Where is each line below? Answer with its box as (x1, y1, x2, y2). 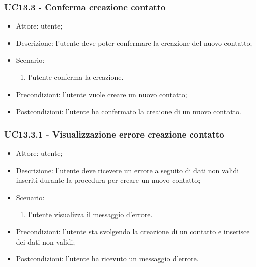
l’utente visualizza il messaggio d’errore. (28, 209, 153, 220)
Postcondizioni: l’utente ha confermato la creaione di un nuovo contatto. (16, 106, 241, 117)
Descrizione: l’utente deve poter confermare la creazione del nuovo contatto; (16, 37, 252, 48)
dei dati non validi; (16, 236, 75, 247)
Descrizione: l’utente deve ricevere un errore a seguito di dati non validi (16, 165, 239, 175)
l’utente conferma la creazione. (28, 72, 124, 82)
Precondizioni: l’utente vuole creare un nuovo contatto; (16, 89, 187, 99)
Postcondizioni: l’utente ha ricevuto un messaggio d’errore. (16, 253, 199, 264)
